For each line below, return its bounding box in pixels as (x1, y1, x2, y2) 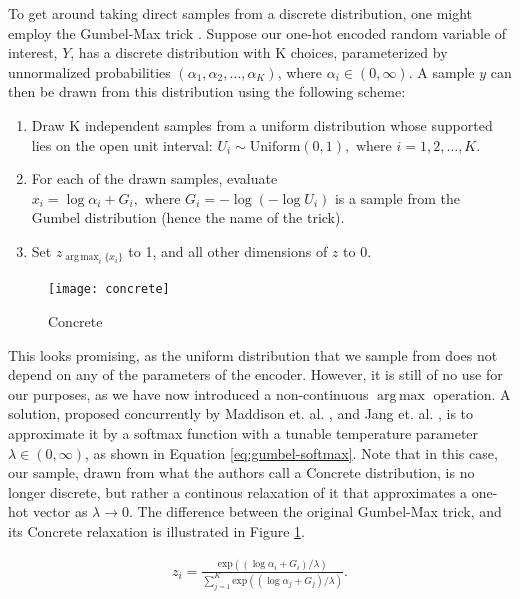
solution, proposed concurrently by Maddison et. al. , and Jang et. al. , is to (8, 403, 474, 424)
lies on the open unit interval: (31, 134, 213, 155)
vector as (32, 501, 88, 522)
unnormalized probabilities (8, 61, 171, 82)
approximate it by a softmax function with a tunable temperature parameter (8, 422, 479, 443)
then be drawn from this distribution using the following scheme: (8, 81, 406, 102)
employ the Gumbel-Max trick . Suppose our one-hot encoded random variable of (8, 22, 507, 43)
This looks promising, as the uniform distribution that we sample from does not (8, 344, 498, 365)
